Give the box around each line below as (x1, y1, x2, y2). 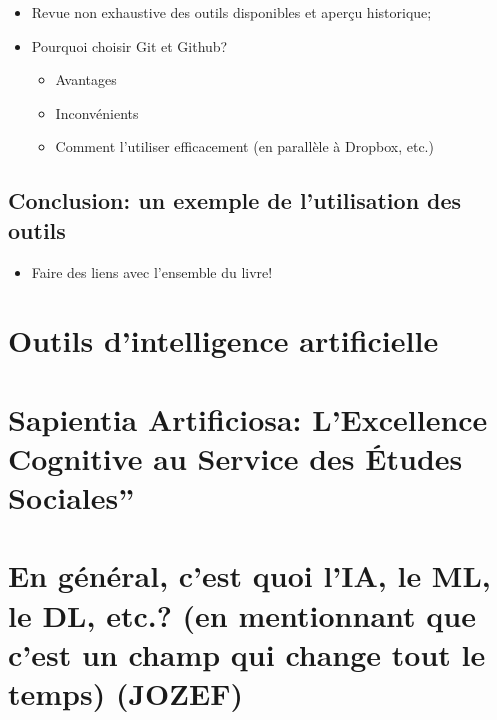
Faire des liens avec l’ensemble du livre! (31, 261, 273, 282)
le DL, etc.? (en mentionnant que (8, 594, 476, 635)
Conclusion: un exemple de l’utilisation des (8, 185, 462, 216)
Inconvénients (55, 102, 139, 123)
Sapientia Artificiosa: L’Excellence (8, 398, 488, 439)
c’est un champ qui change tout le (8, 633, 486, 674)
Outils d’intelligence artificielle (8, 320, 439, 361)
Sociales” (8, 477, 135, 518)
